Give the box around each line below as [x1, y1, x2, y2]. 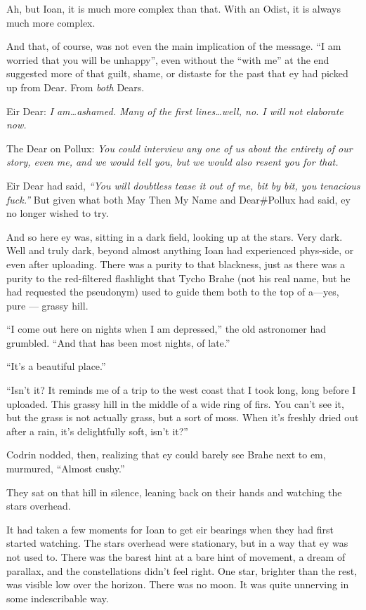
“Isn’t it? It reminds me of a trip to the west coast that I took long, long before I [6, 383, 356, 397]
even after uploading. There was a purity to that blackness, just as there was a [6, 256, 346, 271]
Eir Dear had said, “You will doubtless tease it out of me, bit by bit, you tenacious [6, 178, 360, 192]
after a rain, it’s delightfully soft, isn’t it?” [6, 423, 188, 438]
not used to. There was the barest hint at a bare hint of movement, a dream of [6, 550, 346, 564]
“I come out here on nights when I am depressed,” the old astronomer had [6, 321, 327, 336]
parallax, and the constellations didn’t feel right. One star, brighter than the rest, [6, 563, 358, 578]
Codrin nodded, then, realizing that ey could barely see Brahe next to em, [6, 447, 326, 462]
